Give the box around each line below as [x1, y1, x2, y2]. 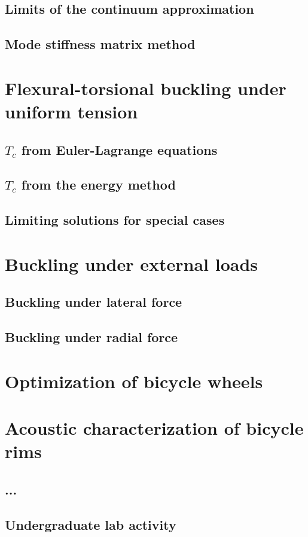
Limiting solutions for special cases [5, 210, 225, 229]
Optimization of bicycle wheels [5, 368, 263, 393]
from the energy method [21, 175, 176, 194]
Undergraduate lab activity [5, 515, 176, 533]
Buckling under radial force [5, 328, 178, 346]
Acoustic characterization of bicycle [5, 415, 304, 440]
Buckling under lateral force [5, 292, 182, 311]
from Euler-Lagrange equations [21, 140, 218, 158]
